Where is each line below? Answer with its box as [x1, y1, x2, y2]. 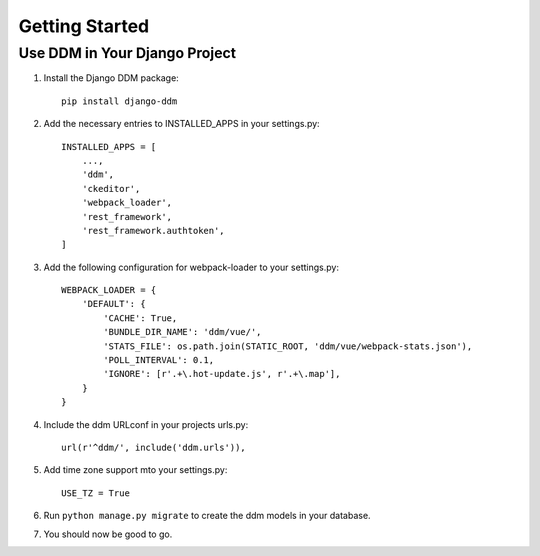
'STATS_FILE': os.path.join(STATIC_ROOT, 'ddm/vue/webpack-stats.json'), [103, 340, 473, 352]
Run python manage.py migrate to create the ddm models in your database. [43, 510, 371, 522]
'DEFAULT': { [81, 298, 146, 310]
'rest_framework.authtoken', [81, 225, 225, 236]
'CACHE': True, [103, 312, 178, 324]
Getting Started [18, 15, 150, 37]
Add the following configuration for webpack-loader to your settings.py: [43, 261, 340, 273]
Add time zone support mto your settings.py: [43, 464, 228, 476]
